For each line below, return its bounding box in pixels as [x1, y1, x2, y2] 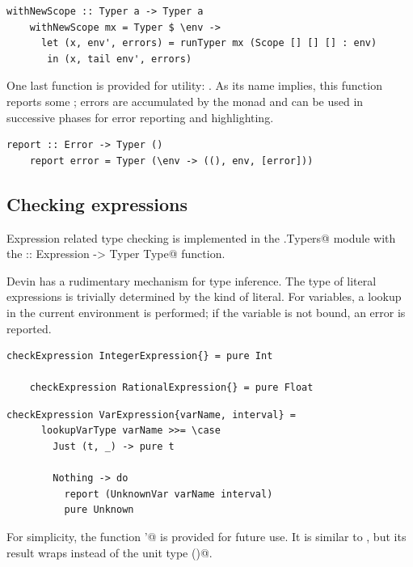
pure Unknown [64, 504, 134, 516]
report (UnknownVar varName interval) [64, 488, 273, 500]
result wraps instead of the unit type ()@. [6, 544, 213, 561]
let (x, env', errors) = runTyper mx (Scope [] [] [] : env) [40, 37, 377, 49]
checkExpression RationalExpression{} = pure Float [29, 382, 314, 394]
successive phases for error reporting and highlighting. [6, 108, 274, 125]
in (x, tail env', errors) [47, 53, 192, 65]
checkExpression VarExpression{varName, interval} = [6, 408, 296, 421]
